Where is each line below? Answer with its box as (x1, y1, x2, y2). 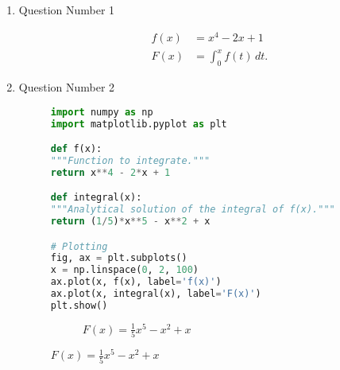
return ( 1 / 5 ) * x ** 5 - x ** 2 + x (50, 216, 211, 228)
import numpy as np (50, 106, 153, 118)
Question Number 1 (18, 2, 115, 18)
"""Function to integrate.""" (50, 154, 211, 166)
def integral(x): (50, 192, 142, 204)
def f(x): (50, 143, 102, 155)
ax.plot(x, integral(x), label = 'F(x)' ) (50, 288, 261, 300)
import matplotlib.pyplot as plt (50, 118, 227, 130)
